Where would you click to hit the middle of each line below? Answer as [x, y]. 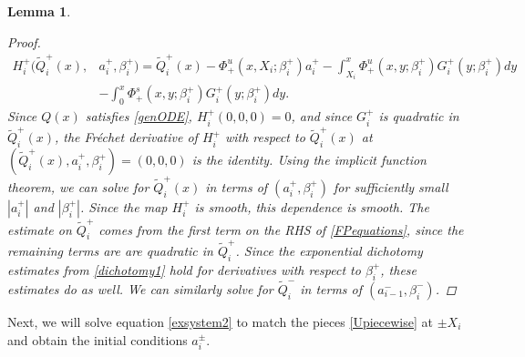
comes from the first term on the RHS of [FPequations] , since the [281, 229]
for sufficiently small [391, 186]
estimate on [40, 229]
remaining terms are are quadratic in [110, 251]
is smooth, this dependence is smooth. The [312, 206]
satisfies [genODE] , [139, 116]
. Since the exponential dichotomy [329, 251]
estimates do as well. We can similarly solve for [140, 288]
